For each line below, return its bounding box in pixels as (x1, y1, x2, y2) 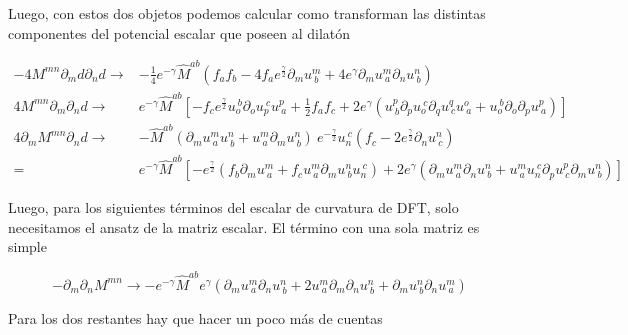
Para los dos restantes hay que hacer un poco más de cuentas (8, 307, 383, 328)
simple (8, 236, 47, 257)
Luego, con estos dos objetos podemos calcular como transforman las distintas (8, 3, 486, 23)
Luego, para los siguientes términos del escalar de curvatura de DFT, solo (8, 197, 459, 218)
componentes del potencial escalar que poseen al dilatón (8, 22, 351, 43)
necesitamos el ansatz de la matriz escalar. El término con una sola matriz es (8, 216, 480, 237)
